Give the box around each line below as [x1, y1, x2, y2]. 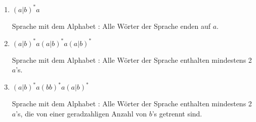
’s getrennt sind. [152, 108, 202, 118]
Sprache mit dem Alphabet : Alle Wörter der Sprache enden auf [12, 20, 211, 31]
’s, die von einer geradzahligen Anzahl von [16, 108, 147, 118]
